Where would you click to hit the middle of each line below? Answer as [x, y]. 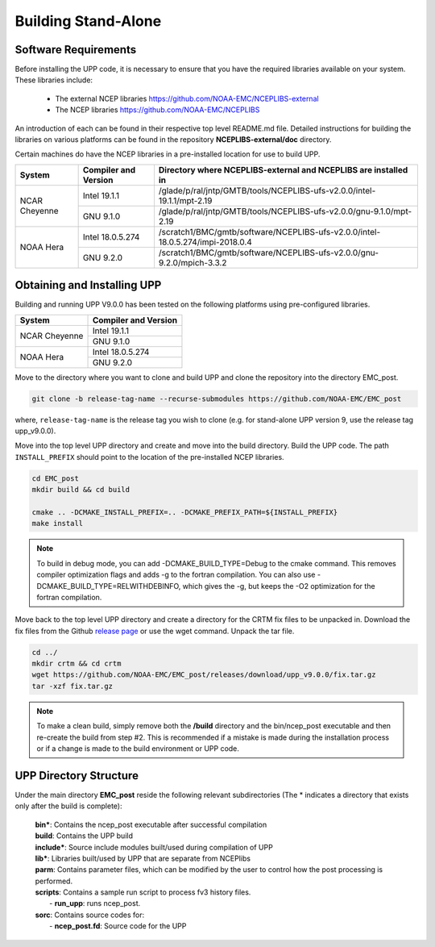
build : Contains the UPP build [84, 836]
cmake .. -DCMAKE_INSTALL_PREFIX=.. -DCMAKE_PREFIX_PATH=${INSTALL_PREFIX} [185, 512]
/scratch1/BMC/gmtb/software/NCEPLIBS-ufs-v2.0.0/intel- [269, 232]
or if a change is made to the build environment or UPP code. [138, 749]
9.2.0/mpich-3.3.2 [193, 262]
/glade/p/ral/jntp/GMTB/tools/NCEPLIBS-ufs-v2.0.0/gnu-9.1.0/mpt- [285, 211]
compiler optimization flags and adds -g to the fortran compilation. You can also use [176, 575]
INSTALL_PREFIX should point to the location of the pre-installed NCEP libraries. [150, 457]
